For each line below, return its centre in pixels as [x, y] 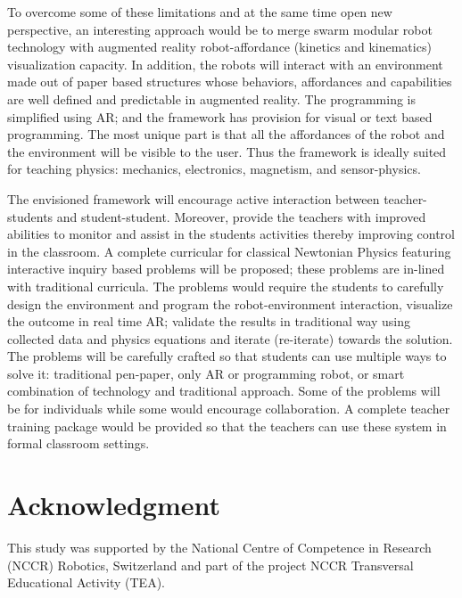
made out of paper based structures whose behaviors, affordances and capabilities [230, 82]
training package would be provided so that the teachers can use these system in [227, 426]
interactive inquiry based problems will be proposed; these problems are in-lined [226, 269]
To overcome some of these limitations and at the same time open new [200, 12]
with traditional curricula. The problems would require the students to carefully [226, 286]
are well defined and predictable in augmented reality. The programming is [212, 98]
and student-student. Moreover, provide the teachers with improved [241, 216]
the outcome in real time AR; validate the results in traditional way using [209, 321]
